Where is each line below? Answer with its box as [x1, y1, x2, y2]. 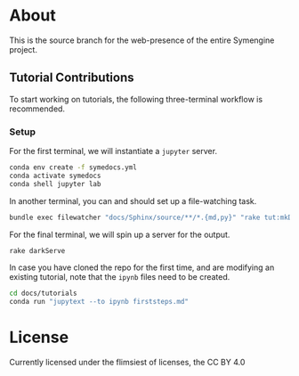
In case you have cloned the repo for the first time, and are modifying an [9, 262, 275, 273]
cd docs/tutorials [9, 289, 77, 298]
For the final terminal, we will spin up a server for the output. [9, 229, 230, 240]
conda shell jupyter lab [9, 179, 101, 188]
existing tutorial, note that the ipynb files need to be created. [9, 272, 230, 282]
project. [9, 44, 38, 54]
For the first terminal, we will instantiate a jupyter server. [9, 146, 218, 157]
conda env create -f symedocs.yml [9, 163, 138, 172]
